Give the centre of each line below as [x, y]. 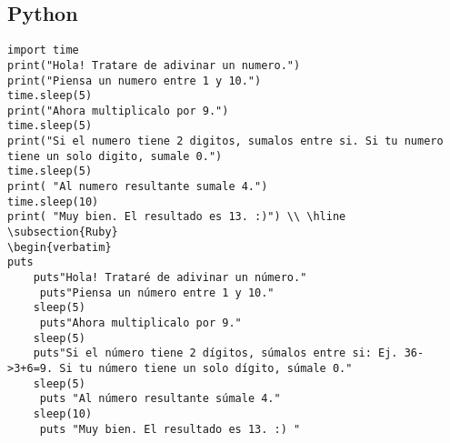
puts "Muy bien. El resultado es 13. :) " [170, 429]
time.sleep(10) [53, 201]
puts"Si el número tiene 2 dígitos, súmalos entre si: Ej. [215, 353]
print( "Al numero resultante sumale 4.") [138, 187]
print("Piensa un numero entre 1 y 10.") [135, 81]
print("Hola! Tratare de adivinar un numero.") [154, 65]
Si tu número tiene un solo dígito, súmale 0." [206, 368]
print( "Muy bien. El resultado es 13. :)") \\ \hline [177, 217]
